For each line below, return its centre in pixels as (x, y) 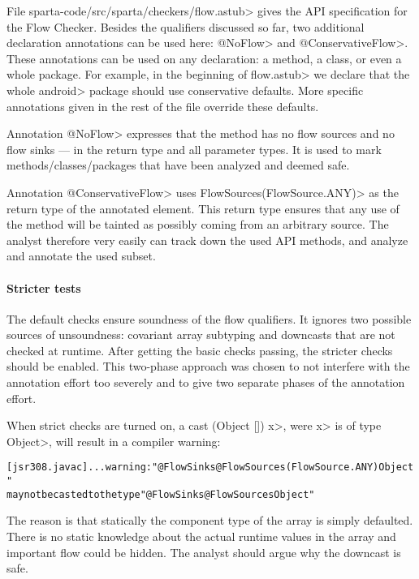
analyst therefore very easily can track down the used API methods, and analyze (207, 240)
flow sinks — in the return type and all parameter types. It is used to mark (194, 149)
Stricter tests (44, 287)
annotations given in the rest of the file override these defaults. (163, 106)
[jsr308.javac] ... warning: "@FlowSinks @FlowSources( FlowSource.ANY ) (193, 467)
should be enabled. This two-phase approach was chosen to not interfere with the (208, 366)
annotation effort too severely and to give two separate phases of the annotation (206, 382)
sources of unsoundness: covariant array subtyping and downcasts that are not (201, 335)
